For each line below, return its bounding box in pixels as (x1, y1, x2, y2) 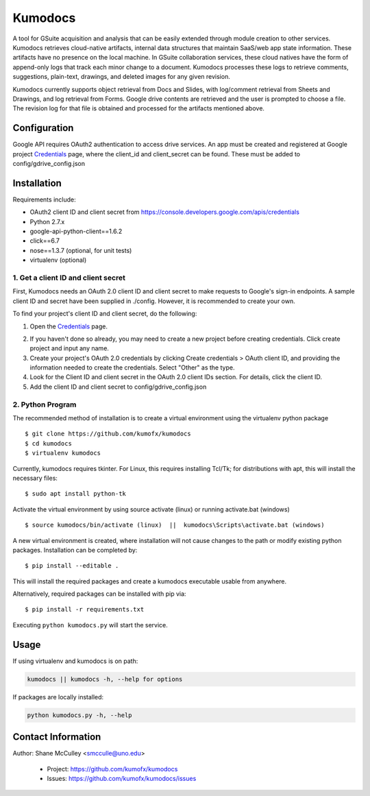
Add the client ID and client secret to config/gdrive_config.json (29, 383, 207, 391)
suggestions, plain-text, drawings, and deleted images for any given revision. (12, 73, 231, 81)
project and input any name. (29, 344, 110, 352)
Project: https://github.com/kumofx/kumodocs (47, 764, 178, 773)
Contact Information (12, 731, 101, 743)
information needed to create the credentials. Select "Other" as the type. (29, 363, 235, 372)
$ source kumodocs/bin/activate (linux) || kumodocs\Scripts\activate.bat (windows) (25, 521, 325, 529)
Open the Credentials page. (29, 322, 108, 330)
